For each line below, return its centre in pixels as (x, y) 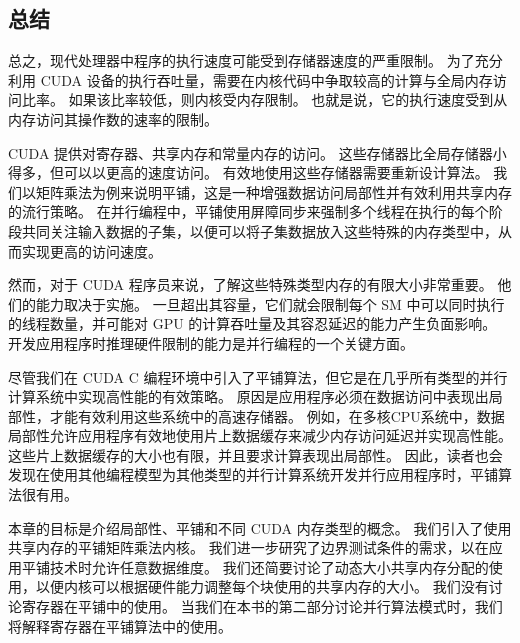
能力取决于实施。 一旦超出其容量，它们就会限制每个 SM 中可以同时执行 (270, 303)
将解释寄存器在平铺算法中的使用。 (120, 625)
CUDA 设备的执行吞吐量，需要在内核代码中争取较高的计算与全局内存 (266, 79)
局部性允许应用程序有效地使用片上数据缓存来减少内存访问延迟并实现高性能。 (260, 435)
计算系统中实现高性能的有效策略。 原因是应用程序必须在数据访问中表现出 (248, 396)
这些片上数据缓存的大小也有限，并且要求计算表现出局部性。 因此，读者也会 (255, 454)
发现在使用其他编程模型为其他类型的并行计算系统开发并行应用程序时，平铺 (253, 474)
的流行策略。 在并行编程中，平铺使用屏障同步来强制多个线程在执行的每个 (248, 211)
